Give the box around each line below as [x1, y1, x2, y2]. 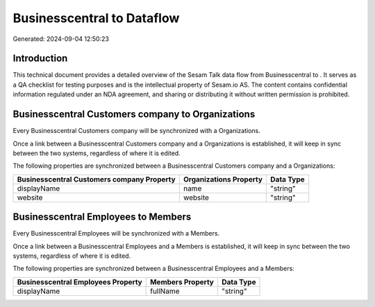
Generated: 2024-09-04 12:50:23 [12, 35, 109, 43]
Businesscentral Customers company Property [17, 174, 176, 184]
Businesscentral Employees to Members [12, 211, 192, 223]
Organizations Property [183, 174, 263, 184]
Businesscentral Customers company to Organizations [12, 108, 256, 121]
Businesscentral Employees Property [17, 277, 142, 287]
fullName [149, 286, 180, 296]
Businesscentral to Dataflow [12, 10, 180, 26]
